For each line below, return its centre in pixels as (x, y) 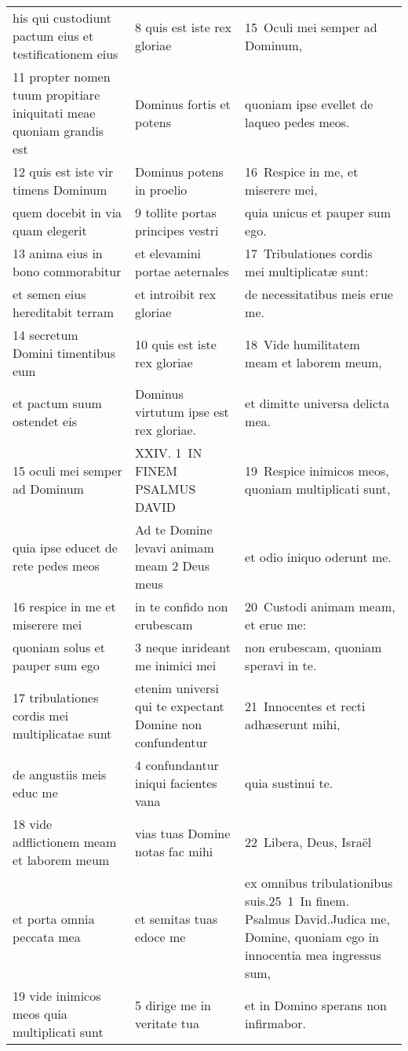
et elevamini (168, 253)
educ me (35, 792)
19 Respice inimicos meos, (317, 471)
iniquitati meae (54, 113)
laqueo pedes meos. (297, 122)
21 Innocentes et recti (305, 706)
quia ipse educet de (65, 547)
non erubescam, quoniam (313, 647)
